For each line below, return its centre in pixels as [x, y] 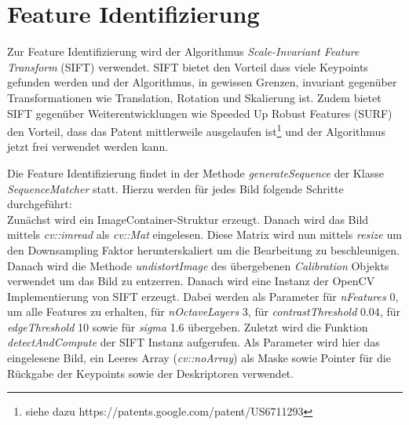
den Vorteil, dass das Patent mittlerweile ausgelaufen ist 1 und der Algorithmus [196, 130]
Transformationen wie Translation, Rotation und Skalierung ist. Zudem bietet [194, 97]
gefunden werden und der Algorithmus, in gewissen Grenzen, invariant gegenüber [202, 82]
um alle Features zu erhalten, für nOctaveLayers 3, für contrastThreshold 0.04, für [204, 311]
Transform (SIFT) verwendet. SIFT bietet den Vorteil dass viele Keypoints [188, 66]
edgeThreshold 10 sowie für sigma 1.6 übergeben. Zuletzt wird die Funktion [188, 326]
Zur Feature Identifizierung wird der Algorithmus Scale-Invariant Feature [183, 51]
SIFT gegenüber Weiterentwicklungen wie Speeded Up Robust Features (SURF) [200, 113]
